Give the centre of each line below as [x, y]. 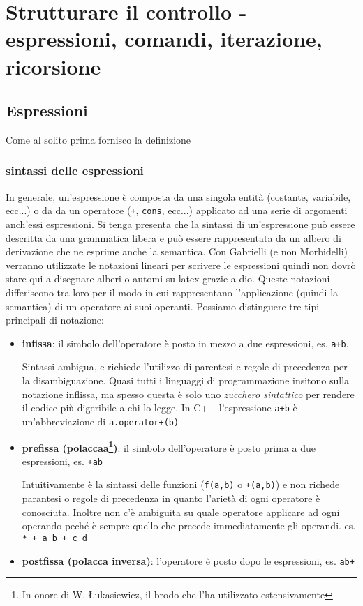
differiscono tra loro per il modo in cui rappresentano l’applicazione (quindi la [172, 292]
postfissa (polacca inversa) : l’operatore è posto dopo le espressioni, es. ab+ [188, 560]
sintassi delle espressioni [75, 171]
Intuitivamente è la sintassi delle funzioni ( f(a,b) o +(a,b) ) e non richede [181, 484]
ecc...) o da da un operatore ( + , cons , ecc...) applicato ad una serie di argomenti [177, 210]
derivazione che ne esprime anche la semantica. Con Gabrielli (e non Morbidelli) [177, 251]
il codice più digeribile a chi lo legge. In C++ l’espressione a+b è [160, 408]
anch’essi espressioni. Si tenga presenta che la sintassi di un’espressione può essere [180, 224]
